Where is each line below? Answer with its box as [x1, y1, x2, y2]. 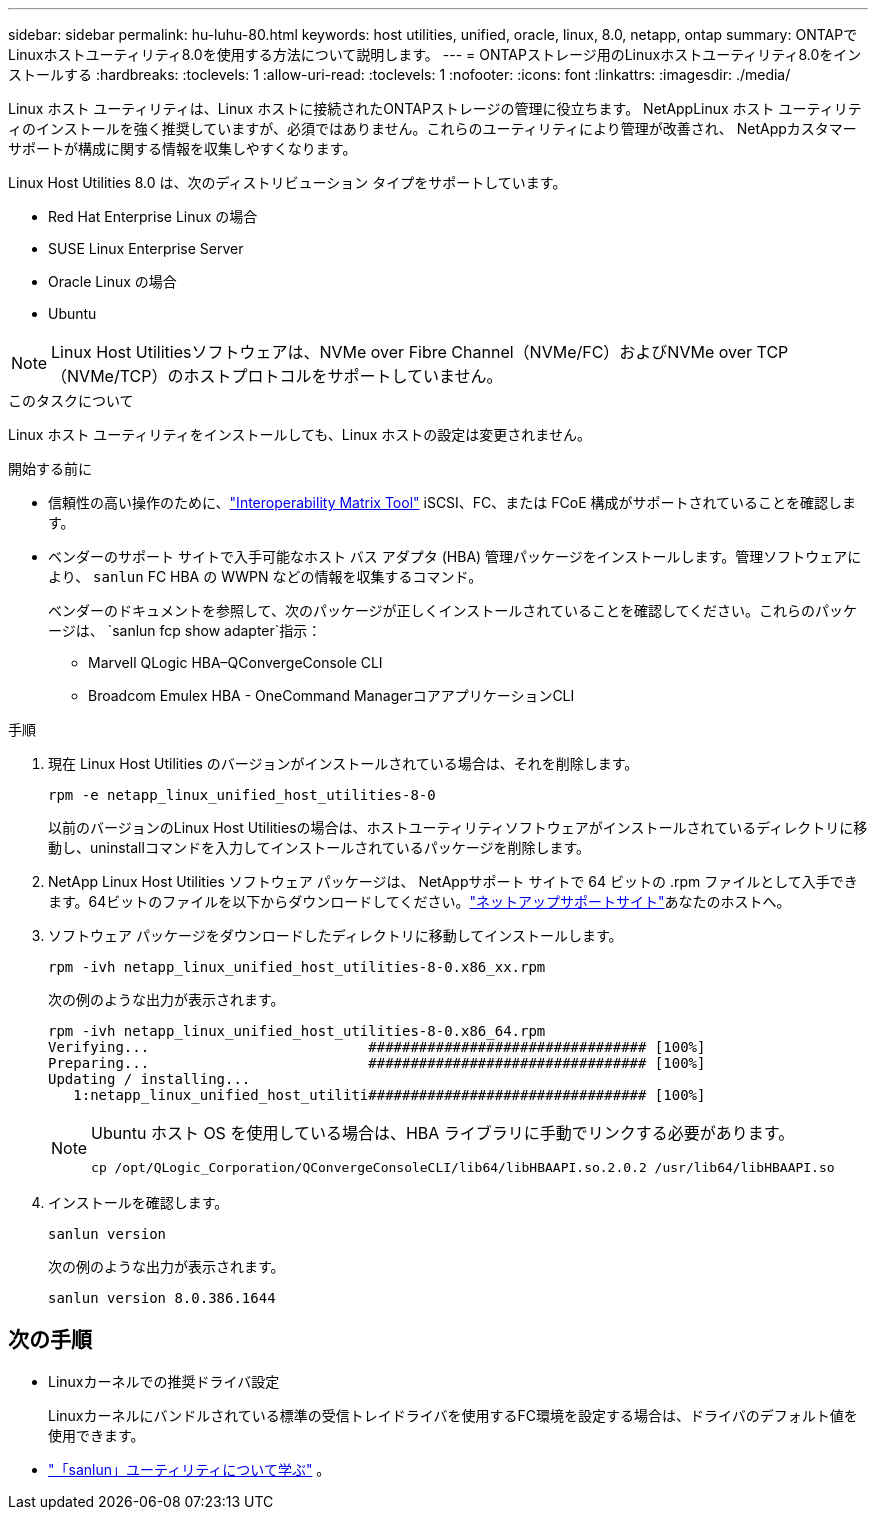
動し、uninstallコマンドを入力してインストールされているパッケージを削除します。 [48, 839, 591, 856]
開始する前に [8, 460, 92, 477]
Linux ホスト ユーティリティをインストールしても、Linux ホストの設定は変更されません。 [8, 426, 591, 443]
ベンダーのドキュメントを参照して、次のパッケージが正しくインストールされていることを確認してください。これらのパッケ [48, 602, 858, 619]
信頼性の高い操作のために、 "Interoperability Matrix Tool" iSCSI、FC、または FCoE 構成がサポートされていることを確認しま [48, 494, 857, 511]
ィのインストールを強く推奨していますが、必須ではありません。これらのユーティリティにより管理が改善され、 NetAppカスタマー [8, 120, 857, 137]
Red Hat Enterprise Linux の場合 [48, 208, 258, 225]
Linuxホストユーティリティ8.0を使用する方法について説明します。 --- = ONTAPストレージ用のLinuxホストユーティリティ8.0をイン [8, 46, 862, 63]
